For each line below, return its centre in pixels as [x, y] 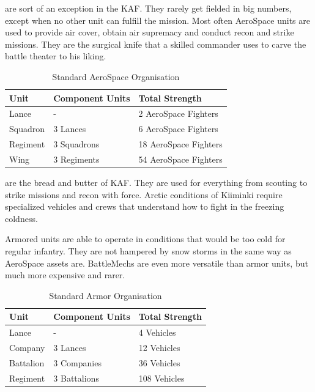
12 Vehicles [159, 348]
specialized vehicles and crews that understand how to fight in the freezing [145, 206]
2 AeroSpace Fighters [178, 113]
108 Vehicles [161, 378]
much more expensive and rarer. [65, 275]
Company [27, 348]
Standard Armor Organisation [106, 295]
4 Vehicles [157, 332]
